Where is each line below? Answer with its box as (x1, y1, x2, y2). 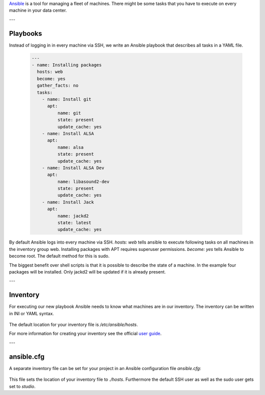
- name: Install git (42, 97, 92, 102)
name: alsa (57, 145, 84, 150)
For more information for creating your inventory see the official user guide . (9, 331, 162, 337)
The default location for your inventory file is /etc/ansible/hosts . (9, 321, 138, 328)
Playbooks (9, 29, 42, 38)
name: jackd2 (57, 213, 89, 219)
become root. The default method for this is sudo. (9, 253, 110, 259)
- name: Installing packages (31, 62, 102, 68)
